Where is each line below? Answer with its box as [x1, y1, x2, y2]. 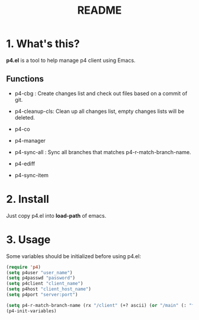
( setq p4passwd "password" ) [6, 275, 76, 281]
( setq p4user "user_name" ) [6, 269, 73, 275]
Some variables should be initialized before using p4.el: [6, 252, 141, 259]
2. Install [6, 192, 49, 206]
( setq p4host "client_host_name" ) [6, 286, 92, 292]
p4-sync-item [14, 171, 49, 178]
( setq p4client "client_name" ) [6, 281, 84, 287]
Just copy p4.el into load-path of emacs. [6, 212, 107, 219]
